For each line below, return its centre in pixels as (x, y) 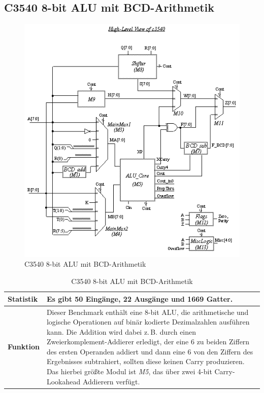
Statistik (23, 298)
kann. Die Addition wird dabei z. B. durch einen (121, 331)
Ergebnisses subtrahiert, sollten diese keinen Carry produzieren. (145, 361)
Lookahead (63, 381)
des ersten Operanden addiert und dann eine (116, 351)
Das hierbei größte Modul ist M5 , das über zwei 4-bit (129, 371)
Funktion (24, 347)
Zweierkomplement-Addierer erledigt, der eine (118, 342)
